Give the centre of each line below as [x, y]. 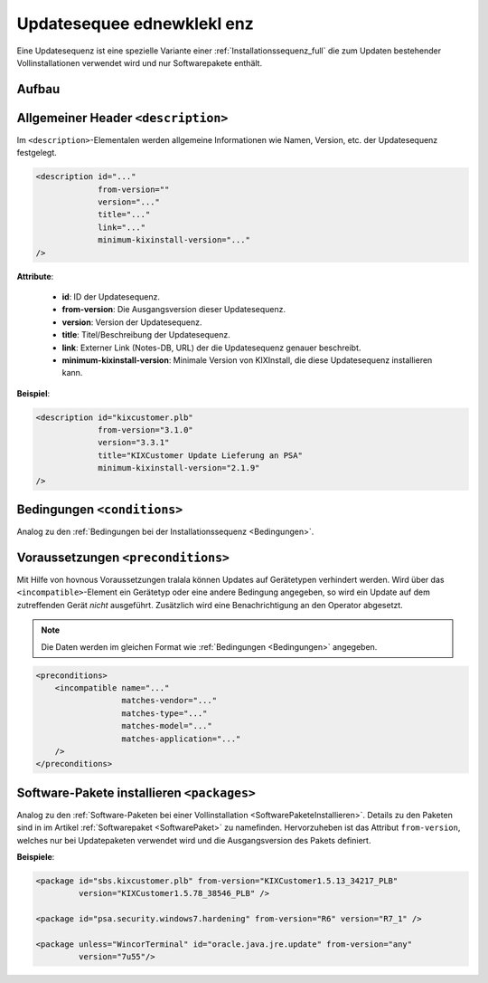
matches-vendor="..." [169, 701]
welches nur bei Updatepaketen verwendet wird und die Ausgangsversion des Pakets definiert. [194, 840]
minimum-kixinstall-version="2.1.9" [179, 468]
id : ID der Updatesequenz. [111, 296]
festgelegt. [37, 153]
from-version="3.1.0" [145, 430]
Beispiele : [36, 856]
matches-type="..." [164, 713]
